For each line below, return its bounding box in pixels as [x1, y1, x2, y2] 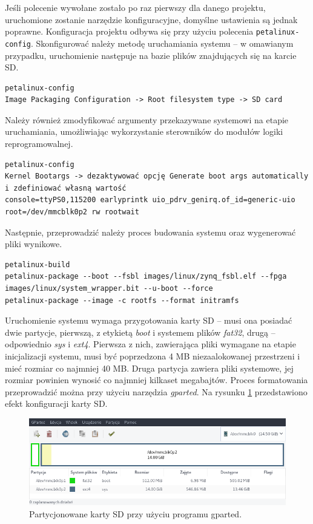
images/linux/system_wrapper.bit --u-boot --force [5, 284, 213, 293]
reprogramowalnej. [5, 137, 73, 150]
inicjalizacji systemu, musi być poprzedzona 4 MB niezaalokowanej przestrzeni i [5, 349, 300, 362]
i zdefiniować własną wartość [5, 183, 127, 192]
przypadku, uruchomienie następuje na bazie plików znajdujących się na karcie [5, 49, 297, 61]
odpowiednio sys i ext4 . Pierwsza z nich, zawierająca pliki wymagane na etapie [5, 338, 296, 350]
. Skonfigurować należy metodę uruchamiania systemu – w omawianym [30, 36, 294, 49]
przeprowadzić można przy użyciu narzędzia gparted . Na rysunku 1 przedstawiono [5, 385, 308, 398]
